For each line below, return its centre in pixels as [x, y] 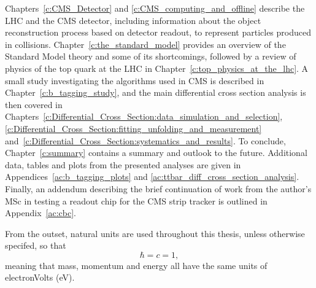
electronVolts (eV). [40, 277]
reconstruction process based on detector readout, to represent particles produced [158, 32]
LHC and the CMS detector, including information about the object [133, 20]
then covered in [34, 104]
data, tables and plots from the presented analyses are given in [123, 164]
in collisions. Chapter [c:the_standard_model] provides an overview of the [145, 44]
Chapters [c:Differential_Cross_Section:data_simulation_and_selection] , [144, 116]
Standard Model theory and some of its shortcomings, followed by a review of [151, 56]
